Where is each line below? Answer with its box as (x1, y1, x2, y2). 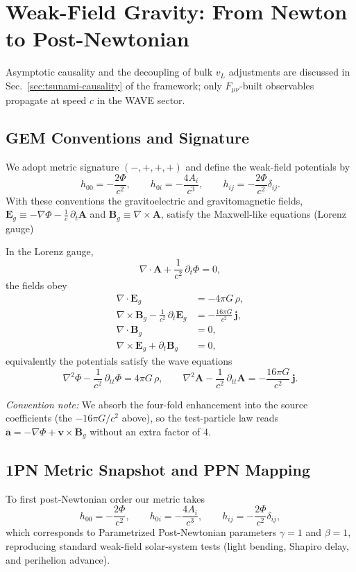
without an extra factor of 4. (90, 424, 211, 438)
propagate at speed (6, 93, 87, 107)
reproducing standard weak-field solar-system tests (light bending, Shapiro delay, (6, 538, 349, 553)
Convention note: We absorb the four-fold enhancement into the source (6, 397, 308, 411)
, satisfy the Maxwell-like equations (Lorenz (160, 207, 347, 221)
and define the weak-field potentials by (185, 159, 350, 174)
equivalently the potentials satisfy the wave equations (6, 354, 232, 368)
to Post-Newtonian (6, 24, 189, 53)
